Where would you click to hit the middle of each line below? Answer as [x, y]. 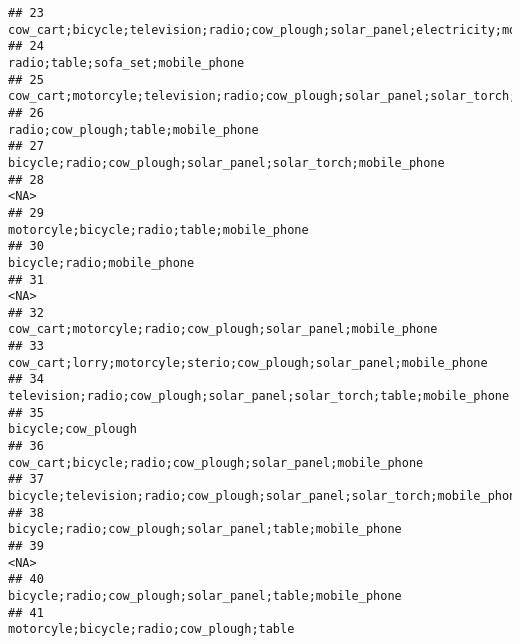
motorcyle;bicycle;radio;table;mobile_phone [158, 229]
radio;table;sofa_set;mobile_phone [126, 62]
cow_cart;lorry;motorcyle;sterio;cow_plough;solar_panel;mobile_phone [248, 362]
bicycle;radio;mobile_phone [101, 262]
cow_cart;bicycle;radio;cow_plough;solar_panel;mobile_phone [216, 462]
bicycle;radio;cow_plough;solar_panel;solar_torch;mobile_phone [226, 162]
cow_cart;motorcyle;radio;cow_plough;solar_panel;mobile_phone [223, 329]
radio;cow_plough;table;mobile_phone [133, 129]
